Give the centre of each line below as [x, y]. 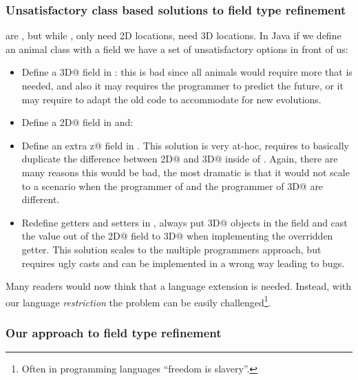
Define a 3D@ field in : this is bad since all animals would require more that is [187, 72]
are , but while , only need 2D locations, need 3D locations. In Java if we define [173, 35]
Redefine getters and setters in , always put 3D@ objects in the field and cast [185, 222]
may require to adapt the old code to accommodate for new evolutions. [171, 99]
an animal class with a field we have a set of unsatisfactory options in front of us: [177, 49]
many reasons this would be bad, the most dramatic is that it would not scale [186, 172]
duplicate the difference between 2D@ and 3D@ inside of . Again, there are [180, 159]
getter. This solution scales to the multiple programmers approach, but [171, 249]
